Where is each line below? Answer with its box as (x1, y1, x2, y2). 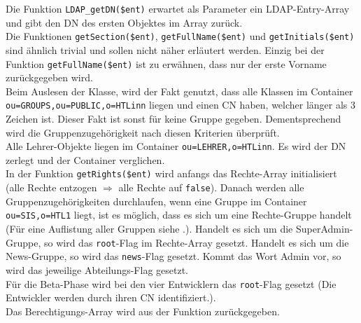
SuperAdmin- (295, 221, 353, 235)
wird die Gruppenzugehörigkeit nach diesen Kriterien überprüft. (6, 125, 280, 139)
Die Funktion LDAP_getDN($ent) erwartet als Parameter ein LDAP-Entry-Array (6, 1, 350, 15)
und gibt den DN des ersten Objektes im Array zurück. (6, 15, 243, 29)
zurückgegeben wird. (6, 70, 93, 85)
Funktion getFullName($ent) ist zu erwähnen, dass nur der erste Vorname (6, 56, 327, 71)
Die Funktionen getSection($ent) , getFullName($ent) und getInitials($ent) (6, 29, 355, 43)
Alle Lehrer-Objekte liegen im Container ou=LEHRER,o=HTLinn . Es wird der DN (6, 139, 346, 153)
